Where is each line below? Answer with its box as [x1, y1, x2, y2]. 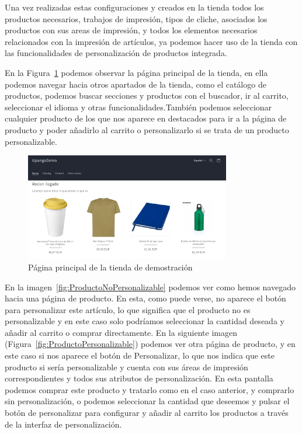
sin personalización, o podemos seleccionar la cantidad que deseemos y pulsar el [5, 395, 290, 407]
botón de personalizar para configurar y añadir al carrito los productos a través [5, 407, 289, 419]
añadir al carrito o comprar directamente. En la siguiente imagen [5, 326, 237, 338]
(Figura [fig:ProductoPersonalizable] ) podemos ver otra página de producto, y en [5, 338, 296, 350]
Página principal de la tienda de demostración [28, 261, 193, 273]
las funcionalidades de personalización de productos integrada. [5, 47, 227, 59]
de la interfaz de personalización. [5, 418, 122, 430]
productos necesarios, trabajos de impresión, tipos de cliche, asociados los [5, 12, 268, 25]
